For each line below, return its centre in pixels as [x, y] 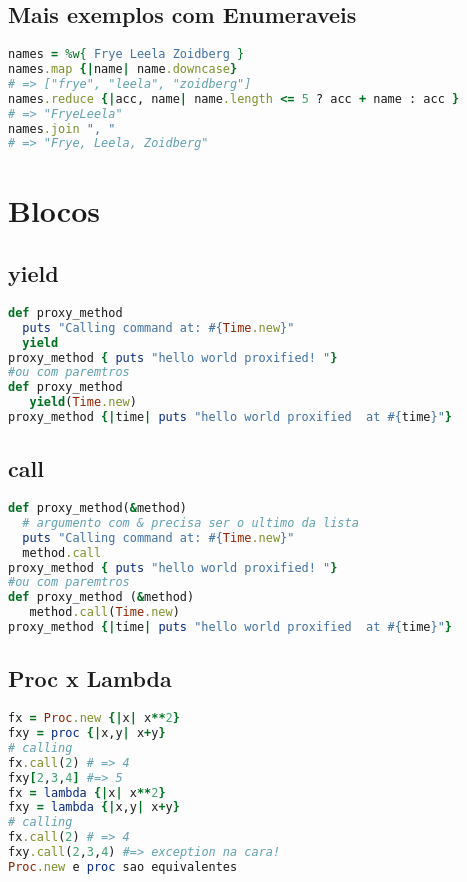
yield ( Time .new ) [83, 402]
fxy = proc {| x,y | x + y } [87, 733]
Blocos [54, 209]
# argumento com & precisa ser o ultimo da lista [190, 522]
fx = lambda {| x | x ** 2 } [87, 792]
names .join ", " [62, 128]
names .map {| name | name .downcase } [123, 69]
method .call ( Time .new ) [104, 612]
